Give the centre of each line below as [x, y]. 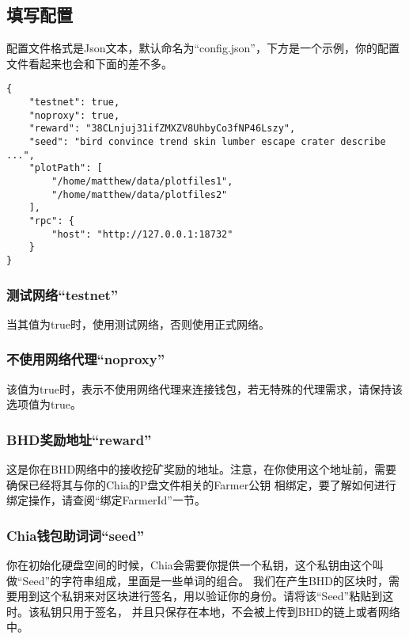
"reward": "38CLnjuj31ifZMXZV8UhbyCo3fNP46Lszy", [162, 129]
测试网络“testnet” [62, 294]
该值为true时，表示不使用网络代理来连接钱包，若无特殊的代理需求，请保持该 [204, 388]
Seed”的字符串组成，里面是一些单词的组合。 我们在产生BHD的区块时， [205, 580]
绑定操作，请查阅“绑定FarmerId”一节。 [106, 500]
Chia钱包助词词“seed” [76, 535]
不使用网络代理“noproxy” [86, 359]
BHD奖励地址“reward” [79, 439]
